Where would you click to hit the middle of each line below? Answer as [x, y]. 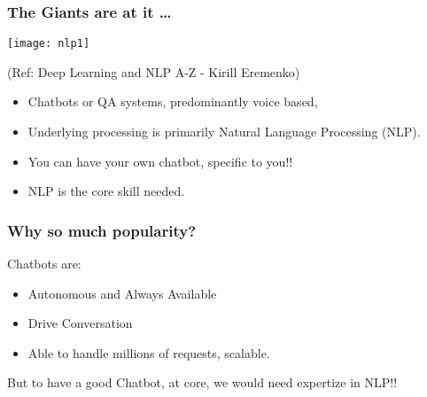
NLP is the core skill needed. [106, 191]
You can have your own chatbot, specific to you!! [160, 161]
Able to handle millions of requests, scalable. [149, 352]
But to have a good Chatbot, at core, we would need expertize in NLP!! [202, 382]
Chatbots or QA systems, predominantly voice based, [173, 101]
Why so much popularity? [102, 230]
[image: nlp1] [49, 44]
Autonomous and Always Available [122, 293]
